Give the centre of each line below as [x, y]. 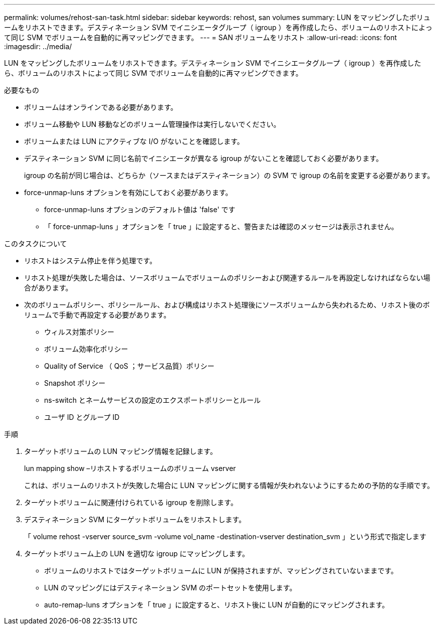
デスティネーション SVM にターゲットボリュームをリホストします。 [135, 519]
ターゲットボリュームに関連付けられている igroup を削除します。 [131, 502]
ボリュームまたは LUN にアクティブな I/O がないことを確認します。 [134, 141]
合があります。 [48, 288]
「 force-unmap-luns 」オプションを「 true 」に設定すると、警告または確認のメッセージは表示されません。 [221, 226]
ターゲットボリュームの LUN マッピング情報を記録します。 [121, 451]
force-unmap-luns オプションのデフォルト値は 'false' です [140, 209]
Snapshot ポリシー [75, 383]
